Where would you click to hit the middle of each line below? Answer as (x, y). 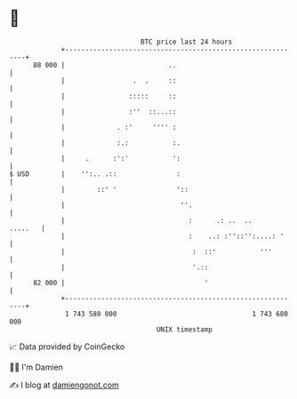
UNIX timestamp (185, 329)
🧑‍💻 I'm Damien (36, 367)
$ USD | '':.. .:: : (95, 174)
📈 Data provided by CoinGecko (67, 347)
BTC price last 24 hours (187, 42)
